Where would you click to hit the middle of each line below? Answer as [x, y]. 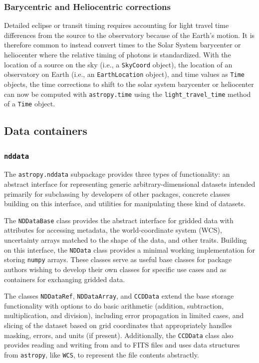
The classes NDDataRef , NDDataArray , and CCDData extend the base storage [119, 296]
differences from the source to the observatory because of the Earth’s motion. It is [129, 35]
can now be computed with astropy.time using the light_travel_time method [128, 94]
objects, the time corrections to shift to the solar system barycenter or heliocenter [129, 84]
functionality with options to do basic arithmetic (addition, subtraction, [114, 305]
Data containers [46, 131]
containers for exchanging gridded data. [65, 279]
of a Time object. [30, 104]
